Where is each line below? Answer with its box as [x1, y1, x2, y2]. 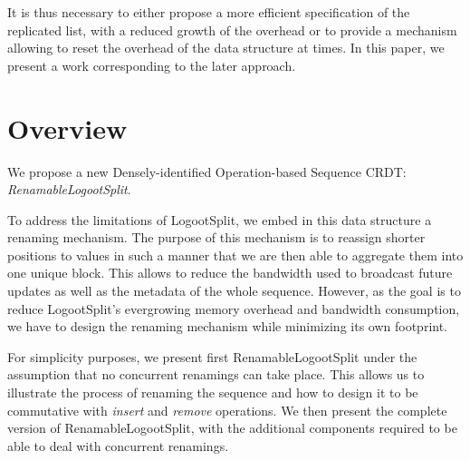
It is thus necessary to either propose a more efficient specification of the [7, 3, 410, 21]
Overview [7, 109, 128, 146]
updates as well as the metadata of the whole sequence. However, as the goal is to [7, 281, 461, 300]
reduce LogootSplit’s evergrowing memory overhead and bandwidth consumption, [7, 299, 460, 318]
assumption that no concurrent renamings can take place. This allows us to [7, 365, 425, 384]
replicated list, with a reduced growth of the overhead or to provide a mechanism [7, 20, 457, 39]
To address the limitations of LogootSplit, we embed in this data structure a [7, 210, 432, 229]
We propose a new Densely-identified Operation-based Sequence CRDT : [7, 162, 407, 181]
